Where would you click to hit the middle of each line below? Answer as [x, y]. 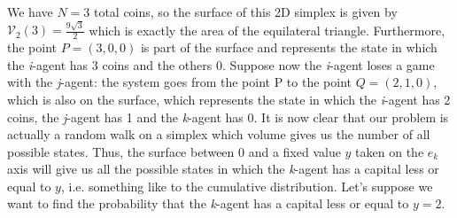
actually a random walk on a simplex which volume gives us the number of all [219, 134]
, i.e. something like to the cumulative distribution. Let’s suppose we [247, 186]
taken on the [390, 151]
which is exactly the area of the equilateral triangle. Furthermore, [267, 30]
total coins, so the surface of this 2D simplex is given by [245, 12]
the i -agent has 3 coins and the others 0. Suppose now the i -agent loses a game [221, 64]
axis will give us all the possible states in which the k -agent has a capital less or [223, 169]
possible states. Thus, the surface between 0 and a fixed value [174, 151]
